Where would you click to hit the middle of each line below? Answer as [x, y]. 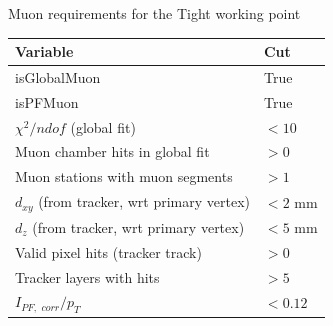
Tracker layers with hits [87, 276]
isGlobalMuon [58, 76]
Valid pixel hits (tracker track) [108, 251]
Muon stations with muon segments [124, 176]
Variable [44, 51]
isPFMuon [47, 101]
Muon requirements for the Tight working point [154, 13]
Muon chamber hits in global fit [112, 151]
